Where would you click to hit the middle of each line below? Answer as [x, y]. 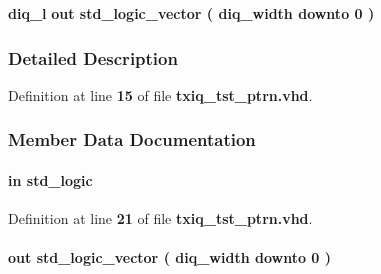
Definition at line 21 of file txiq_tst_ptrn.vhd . [160, 218]
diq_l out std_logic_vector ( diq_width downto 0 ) [191, 13]
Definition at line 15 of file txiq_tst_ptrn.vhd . [160, 94]
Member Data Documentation [132, 139]
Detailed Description [93, 57]
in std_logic [50, 179]
